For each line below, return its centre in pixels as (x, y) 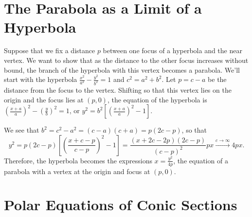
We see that (22, 130)
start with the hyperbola (41, 79)
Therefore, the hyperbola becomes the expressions (78, 160)
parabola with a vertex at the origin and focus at (77, 171)
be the (217, 79)
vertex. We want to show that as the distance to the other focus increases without (126, 60)
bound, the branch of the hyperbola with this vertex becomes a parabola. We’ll (122, 69)
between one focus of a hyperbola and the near (172, 50)
